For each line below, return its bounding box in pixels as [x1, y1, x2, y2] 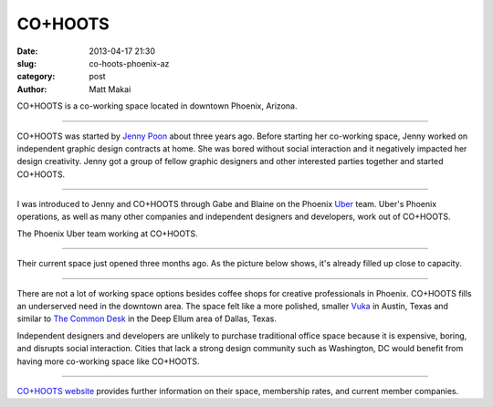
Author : [16, 83, 47, 95]
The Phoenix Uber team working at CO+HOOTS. [16, 228, 198, 239]
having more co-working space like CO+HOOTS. [16, 356, 200, 367]
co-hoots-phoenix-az [89, 57, 170, 68]
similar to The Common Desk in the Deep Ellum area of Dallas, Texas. [16, 313, 278, 324]
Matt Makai [89, 83, 131, 95]
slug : [16, 57, 37, 68]
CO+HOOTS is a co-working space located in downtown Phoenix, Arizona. [16, 100, 298, 111]
